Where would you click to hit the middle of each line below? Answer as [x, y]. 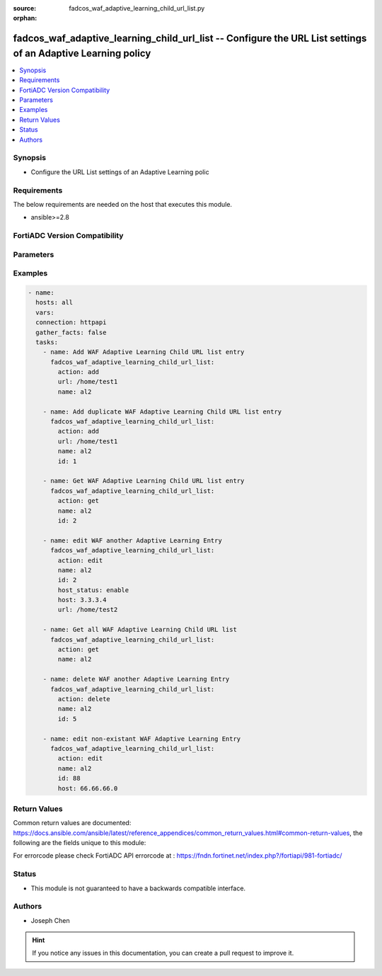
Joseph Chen [50, 920]
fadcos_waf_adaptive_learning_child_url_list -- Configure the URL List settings [190, 39]
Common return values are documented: [72, 823]
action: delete [84, 699]
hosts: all [54, 302]
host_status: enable [93, 590]
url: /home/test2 [88, 610]
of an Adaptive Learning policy [82, 53]
